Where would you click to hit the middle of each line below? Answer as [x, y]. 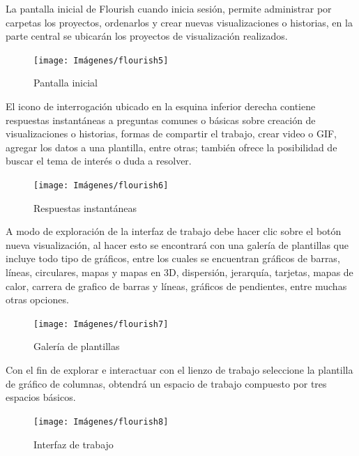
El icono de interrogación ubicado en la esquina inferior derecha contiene [161, 106]
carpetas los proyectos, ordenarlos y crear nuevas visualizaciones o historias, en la [179, 22]
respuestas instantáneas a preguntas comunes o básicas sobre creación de [161, 120]
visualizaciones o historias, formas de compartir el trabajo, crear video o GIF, [171, 134]
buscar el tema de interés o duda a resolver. [99, 161]
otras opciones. [37, 299]
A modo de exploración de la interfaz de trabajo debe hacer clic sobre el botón [174, 231]
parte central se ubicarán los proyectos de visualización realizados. [147, 36]
